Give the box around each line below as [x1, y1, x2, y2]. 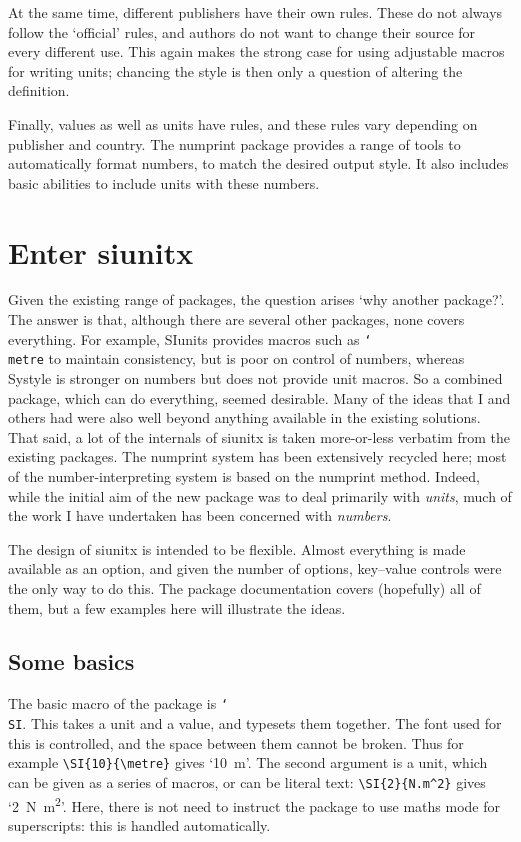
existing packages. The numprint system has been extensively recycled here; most [8, 446, 507, 467]
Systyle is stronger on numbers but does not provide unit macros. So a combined [8, 367, 503, 388]
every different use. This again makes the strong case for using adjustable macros [8, 41, 505, 62]
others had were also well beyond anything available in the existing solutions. [8, 407, 481, 428]
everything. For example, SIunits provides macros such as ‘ [8, 328, 372, 349]
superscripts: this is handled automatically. [8, 814, 271, 835]
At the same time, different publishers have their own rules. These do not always [8, 2, 503, 22]
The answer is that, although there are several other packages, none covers [8, 309, 465, 330]
